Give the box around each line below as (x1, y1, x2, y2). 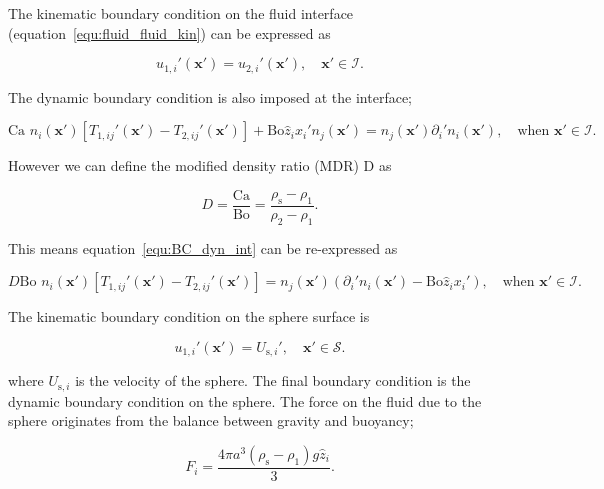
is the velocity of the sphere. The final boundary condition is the (75, 370, 471, 391)
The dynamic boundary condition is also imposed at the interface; (8, 86, 412, 107)
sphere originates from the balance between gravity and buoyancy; (8, 410, 414, 431)
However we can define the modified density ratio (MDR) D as (8, 155, 392, 176)
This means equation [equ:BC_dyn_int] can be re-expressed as (8, 237, 398, 258)
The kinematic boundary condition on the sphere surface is (8, 306, 370, 327)
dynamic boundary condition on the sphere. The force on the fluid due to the (8, 390, 482, 411)
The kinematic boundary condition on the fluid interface (8, 3, 354, 23)
